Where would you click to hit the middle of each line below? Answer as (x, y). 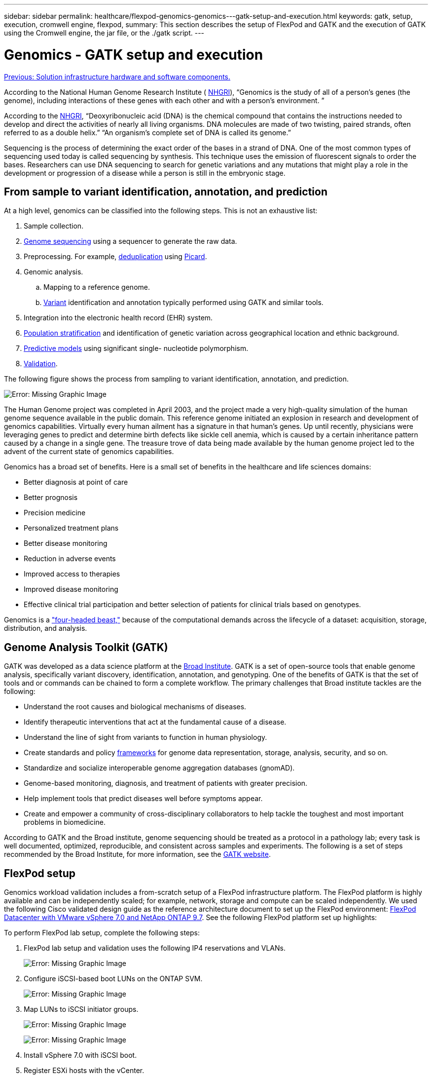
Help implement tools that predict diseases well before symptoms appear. (143, 799)
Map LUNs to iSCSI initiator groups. (81, 1009)
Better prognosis (51, 498)
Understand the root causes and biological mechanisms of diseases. (135, 707)
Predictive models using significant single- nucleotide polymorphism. (136, 348)
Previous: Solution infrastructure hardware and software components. (117, 77)
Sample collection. (54, 226)
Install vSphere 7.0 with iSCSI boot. (80, 1055)
